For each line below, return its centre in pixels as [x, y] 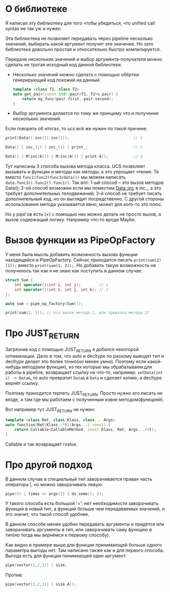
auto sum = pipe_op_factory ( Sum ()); [44, 304]
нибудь [13, 367]
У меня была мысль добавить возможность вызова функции [71, 254]
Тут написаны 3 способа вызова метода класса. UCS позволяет [75, 166]
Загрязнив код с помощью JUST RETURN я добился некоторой [72, 350]
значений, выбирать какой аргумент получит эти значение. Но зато [79, 43]
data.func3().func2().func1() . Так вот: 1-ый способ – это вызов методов [84, 183]
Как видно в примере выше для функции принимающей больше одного [84, 545]
